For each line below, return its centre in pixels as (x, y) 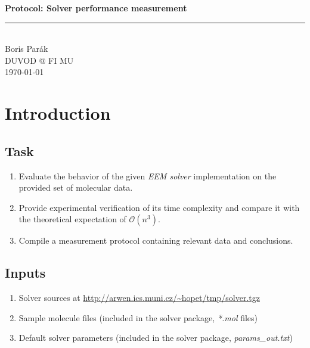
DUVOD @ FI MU (39, 60)
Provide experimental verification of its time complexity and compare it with (159, 207)
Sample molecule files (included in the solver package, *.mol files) (138, 317)
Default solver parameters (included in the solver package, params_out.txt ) (156, 338)
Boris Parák (27, 49)
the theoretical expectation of (72, 219)
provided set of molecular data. (76, 187)
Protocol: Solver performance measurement (96, 8)
